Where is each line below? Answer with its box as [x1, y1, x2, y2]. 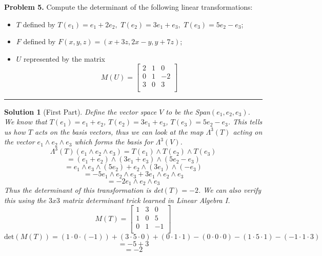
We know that [4, 116, 47, 127]
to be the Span [166, 106, 210, 117]
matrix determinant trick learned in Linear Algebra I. [62, 194, 230, 205]
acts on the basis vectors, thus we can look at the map [35, 126, 204, 137]
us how [4, 126, 26, 137]
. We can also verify [198, 185, 261, 195]
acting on [233, 126, 263, 137]
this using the [4, 194, 46, 205]
